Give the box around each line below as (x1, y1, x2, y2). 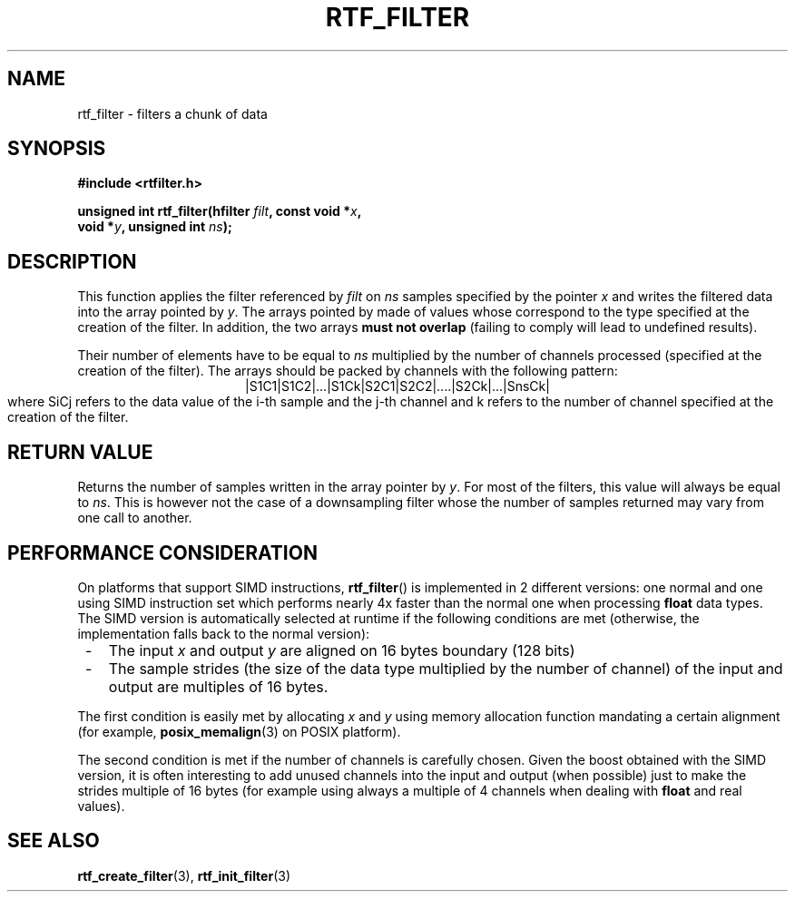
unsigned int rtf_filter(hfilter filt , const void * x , (77, 203, 362, 220)
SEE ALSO (7, 829, 100, 853)
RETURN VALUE (7, 440, 153, 464)
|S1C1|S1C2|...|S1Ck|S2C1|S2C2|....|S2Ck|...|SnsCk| (245, 378, 550, 395)
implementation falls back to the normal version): (77, 625, 370, 641)
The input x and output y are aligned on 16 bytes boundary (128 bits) (108, 640, 575, 660)
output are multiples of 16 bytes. (108, 677, 329, 696)
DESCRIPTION (7, 249, 137, 273)
